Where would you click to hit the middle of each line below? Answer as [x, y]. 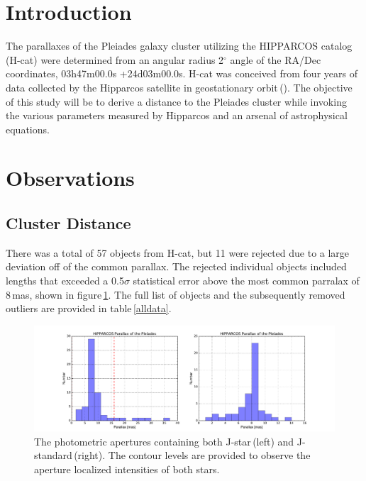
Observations [70, 178]
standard [53, 455]
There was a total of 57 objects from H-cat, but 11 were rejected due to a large [178, 252]
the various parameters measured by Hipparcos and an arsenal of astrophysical [177, 115]
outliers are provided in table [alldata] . [89, 308]
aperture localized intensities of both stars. [127, 469]
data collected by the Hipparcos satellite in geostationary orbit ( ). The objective [179, 87]
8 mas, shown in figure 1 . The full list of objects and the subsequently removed [176, 294]
